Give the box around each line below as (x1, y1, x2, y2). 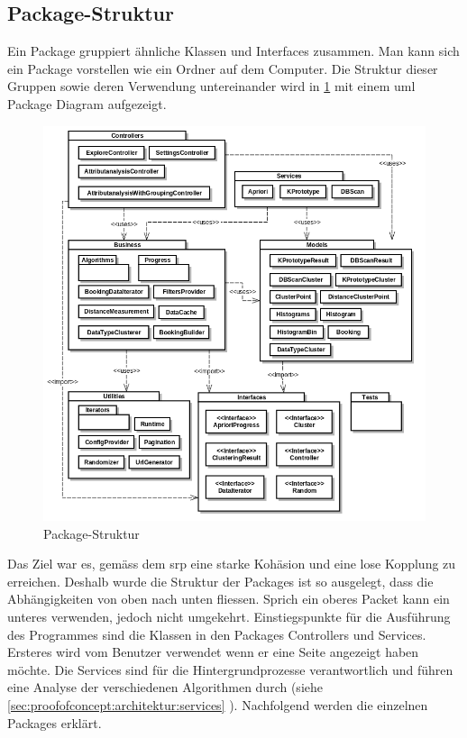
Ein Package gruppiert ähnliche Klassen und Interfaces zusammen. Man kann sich (7, 41, 460, 60)
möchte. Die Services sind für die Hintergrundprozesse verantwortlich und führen (7, 660, 453, 679)
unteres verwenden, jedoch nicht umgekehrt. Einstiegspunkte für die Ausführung (7, 607, 451, 626)
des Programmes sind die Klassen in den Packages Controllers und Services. (7, 624, 426, 643)
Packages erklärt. (7, 713, 102, 732)
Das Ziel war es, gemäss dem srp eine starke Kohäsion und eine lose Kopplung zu (7, 554, 456, 573)
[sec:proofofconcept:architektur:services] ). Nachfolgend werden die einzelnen (7, 696, 428, 715)
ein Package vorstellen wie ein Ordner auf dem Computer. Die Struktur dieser (7, 59, 438, 77)
